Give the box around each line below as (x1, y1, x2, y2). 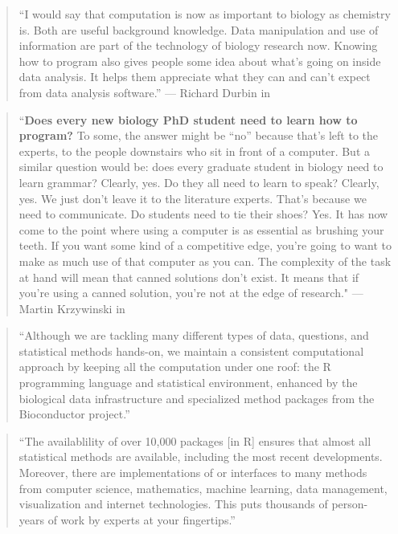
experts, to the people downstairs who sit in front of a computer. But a (18, 142, 371, 159)
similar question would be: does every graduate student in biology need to (18, 158, 384, 175)
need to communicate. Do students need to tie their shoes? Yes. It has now (18, 206, 388, 222)
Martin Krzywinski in (18, 300, 125, 316)
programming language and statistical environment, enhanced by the (18, 374, 358, 391)
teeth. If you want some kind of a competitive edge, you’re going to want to (18, 237, 392, 254)
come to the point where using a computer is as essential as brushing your (18, 221, 384, 238)
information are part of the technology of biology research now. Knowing (18, 37, 378, 54)
